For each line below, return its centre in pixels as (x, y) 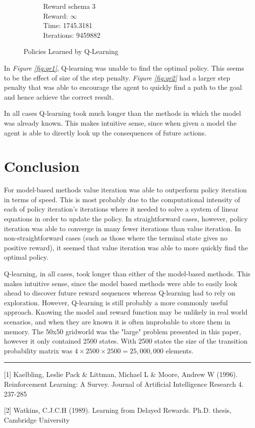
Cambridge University (37, 419)
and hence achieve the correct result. (59, 96)
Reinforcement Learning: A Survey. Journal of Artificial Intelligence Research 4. (124, 384)
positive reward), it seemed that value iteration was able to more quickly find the (126, 247)
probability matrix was (38, 350)
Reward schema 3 (69, 6)
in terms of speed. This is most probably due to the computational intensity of (122, 199)
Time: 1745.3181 (68, 25)
